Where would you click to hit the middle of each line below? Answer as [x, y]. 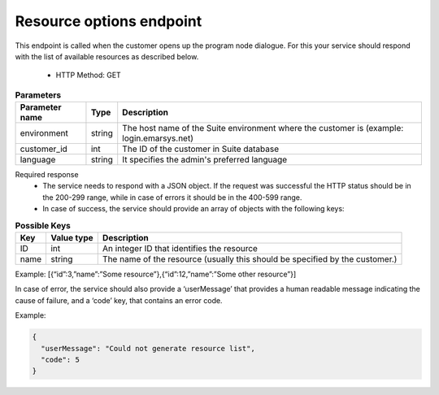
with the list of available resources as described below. [107, 56]
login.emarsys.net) [158, 138]
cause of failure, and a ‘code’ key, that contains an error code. [119, 300]
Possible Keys [43, 225]
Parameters [38, 95]
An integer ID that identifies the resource [180, 249]
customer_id [44, 149]
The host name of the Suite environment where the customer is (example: [263, 128]
